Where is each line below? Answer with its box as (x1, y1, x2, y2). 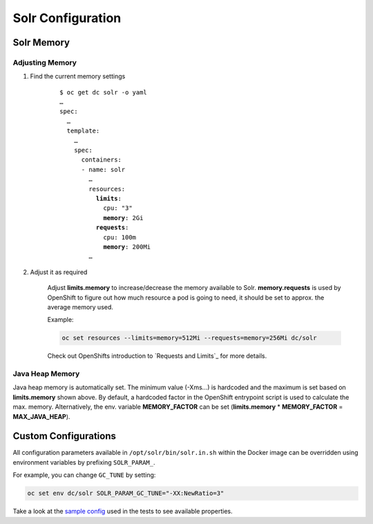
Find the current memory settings (30, 72, 126, 81)
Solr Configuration (12, 10, 122, 26)
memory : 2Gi (103, 214, 144, 222)
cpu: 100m (103, 233, 137, 241)
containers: (81, 156, 122, 164)
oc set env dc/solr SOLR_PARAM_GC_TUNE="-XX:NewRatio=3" (27, 489, 224, 497)
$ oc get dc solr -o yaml (59, 88, 148, 96)
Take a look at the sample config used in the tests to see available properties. (12, 507, 233, 516)
